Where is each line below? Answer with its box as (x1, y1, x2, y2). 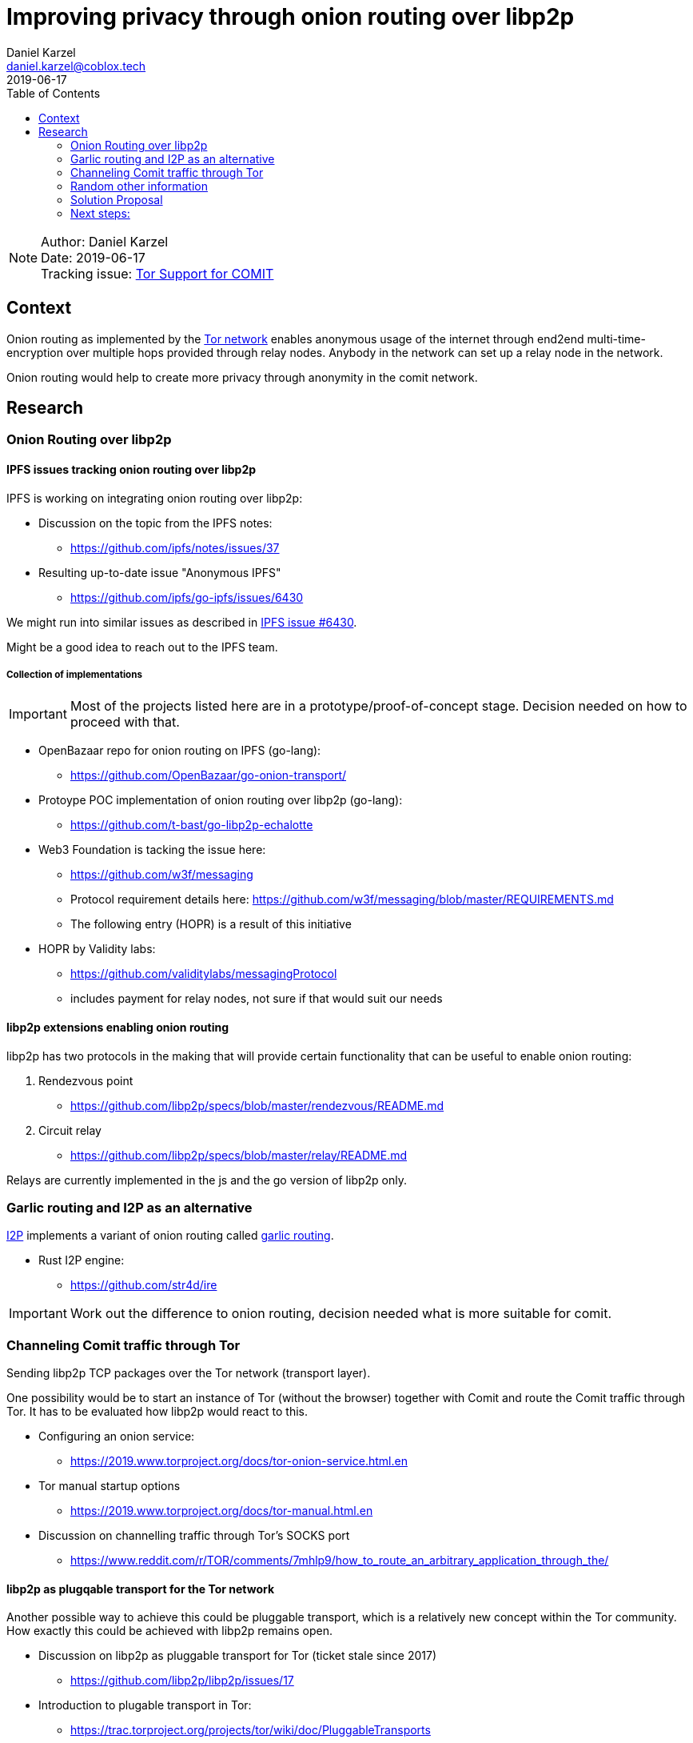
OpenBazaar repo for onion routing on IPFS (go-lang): (38, 743, 321, 758)
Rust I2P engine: (38, 1253, 125, 1268)
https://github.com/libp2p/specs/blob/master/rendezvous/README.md (70, 1098, 444, 1112)
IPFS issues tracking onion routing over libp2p (6, 463, 257, 477)
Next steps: (70, 206, 130, 220)
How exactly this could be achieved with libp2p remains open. (6, 1624, 333, 1638)
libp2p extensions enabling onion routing (6, 1020, 229, 1035)
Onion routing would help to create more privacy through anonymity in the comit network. (6, 370, 478, 384)
